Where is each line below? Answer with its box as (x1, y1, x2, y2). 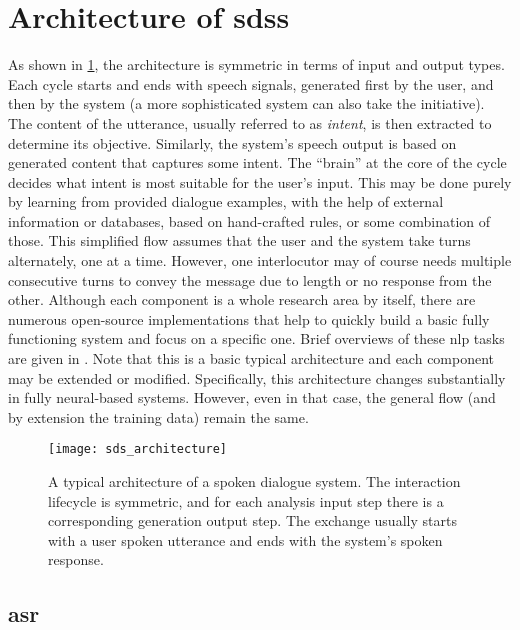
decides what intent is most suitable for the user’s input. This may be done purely (8, 171, 512, 192)
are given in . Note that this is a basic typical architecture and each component (8, 348, 495, 369)
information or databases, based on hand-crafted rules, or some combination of (8, 210, 491, 231)
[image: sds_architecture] (48, 442, 227, 457)
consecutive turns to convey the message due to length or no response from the (8, 269, 492, 290)
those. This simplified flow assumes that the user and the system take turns (8, 230, 471, 251)
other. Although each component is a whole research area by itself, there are (8, 289, 476, 310)
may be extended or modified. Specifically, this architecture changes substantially (8, 367, 506, 388)
